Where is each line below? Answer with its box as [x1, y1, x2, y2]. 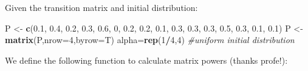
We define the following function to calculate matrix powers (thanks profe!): [5, 53, 288, 66]
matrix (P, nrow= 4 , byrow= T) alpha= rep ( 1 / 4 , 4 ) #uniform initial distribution [5, 33, 295, 46]
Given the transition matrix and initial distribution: [5, 1, 198, 13]
